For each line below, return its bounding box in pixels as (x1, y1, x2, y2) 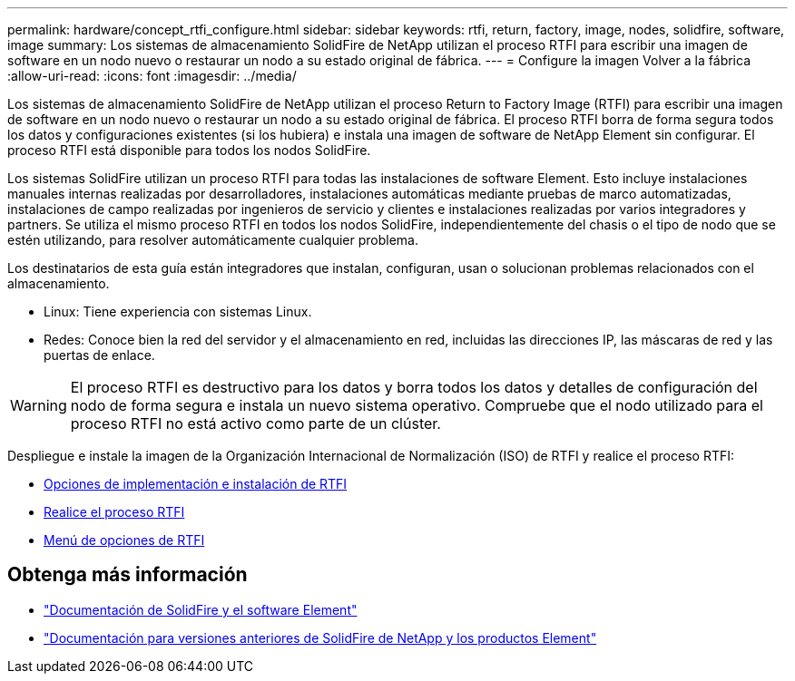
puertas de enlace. (44, 347, 155, 363)
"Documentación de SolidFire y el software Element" (44, 601, 358, 618)
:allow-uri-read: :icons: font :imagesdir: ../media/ (7, 68, 297, 83)
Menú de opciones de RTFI (44, 532, 205, 548)
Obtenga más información (7, 563, 248, 587)
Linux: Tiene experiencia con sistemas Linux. (44, 304, 312, 319)
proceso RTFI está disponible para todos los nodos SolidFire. (7, 142, 371, 158)
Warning (10, 396, 67, 414)
